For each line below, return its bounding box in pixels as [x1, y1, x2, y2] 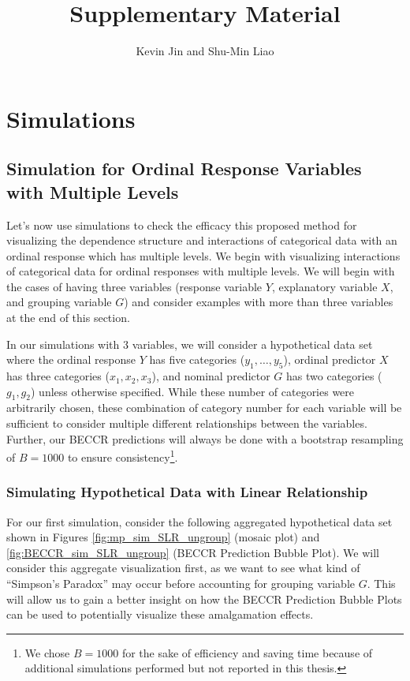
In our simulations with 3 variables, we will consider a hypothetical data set [6, 335, 373, 352]
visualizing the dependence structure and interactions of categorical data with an [6, 232, 397, 249]
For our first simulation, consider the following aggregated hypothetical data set [6, 513, 393, 529]
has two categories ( [286, 368, 382, 384]
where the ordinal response [6, 351, 136, 368]
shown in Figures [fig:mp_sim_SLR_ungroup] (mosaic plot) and [6, 529, 320, 545]
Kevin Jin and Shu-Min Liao [136, 43, 274, 59]
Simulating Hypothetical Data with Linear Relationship [6, 482, 368, 502]
